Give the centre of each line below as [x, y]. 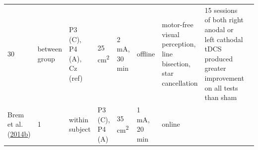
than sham [221, 97]
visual [171, 34]
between [50, 49]
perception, [179, 44]
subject [80, 129]
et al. [15, 124]
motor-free [178, 25]
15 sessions [221, 10]
